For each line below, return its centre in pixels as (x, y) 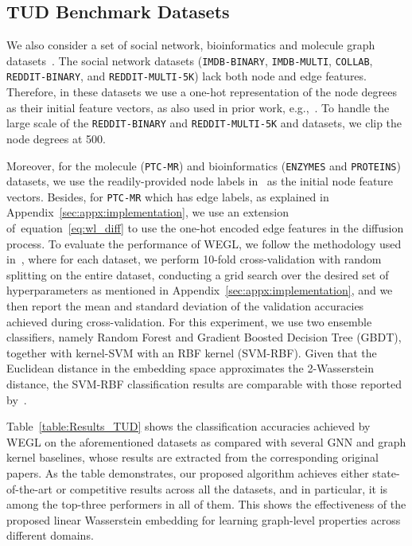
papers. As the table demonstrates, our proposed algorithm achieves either (188, 472)
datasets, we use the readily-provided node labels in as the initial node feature (200, 181)
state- (386, 472)
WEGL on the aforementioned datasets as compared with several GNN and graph (206, 441)
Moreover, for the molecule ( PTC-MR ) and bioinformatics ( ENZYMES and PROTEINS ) (204, 165)
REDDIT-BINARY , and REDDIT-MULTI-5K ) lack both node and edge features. (187, 76)
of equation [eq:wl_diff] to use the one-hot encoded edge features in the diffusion (205, 228)
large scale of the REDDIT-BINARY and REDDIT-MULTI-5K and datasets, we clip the (204, 123)
